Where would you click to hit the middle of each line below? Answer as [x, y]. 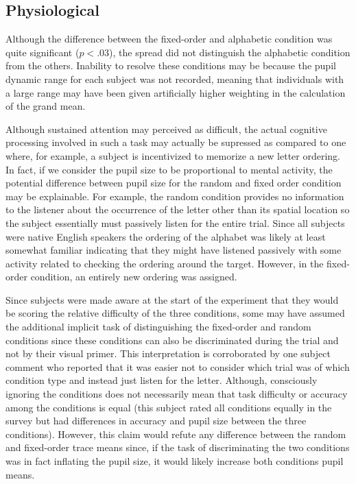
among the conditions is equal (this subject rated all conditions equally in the [169, 407]
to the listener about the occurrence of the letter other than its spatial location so [178, 209]
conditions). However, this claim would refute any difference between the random [176, 434]
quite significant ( [43, 52]
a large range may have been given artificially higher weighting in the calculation [176, 92]
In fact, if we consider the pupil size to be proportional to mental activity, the [169, 169]
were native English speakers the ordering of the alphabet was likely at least [166, 236]
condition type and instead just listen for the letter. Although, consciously [162, 380]
